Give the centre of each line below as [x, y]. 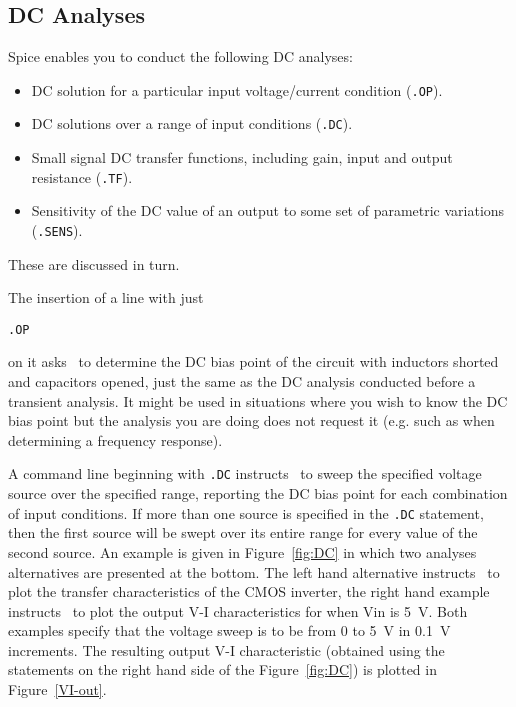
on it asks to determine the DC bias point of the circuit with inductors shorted [253, 361]
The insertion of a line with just [106, 297]
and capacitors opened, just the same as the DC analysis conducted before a [242, 381]
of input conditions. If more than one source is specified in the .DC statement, [246, 512]
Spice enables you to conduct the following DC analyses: [180, 56]
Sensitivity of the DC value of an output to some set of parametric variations [268, 210]
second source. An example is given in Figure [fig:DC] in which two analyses [242, 551]
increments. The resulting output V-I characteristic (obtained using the [226, 649]
